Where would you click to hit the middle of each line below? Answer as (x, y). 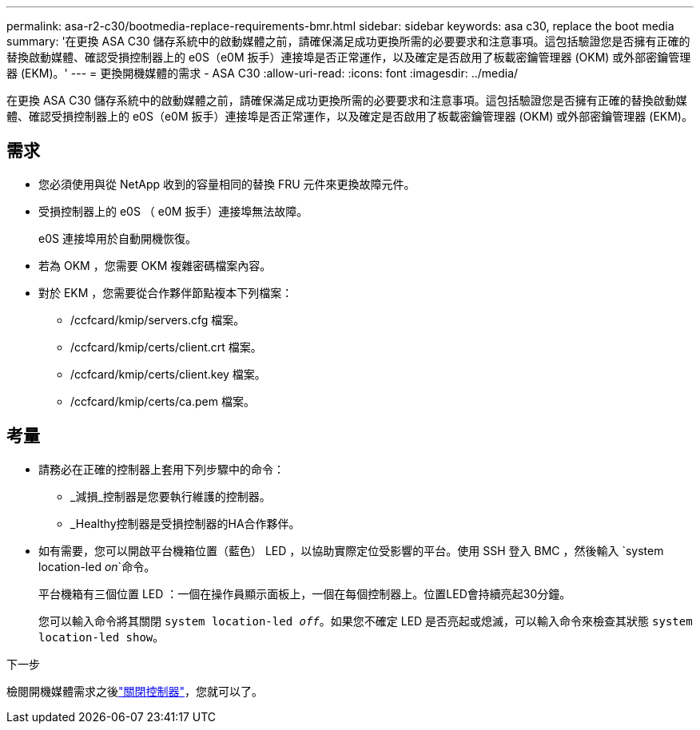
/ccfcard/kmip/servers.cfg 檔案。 (158, 319)
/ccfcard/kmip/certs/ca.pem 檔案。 (163, 401)
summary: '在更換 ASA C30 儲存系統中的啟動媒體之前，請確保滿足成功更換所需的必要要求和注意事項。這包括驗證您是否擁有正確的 (348, 41)
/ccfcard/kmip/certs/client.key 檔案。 (168, 374)
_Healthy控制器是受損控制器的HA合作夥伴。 (185, 523)
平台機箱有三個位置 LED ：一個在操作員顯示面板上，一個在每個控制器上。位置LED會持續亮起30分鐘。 (305, 593)
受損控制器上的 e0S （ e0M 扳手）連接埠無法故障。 (173, 211)
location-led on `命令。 (97, 566)
